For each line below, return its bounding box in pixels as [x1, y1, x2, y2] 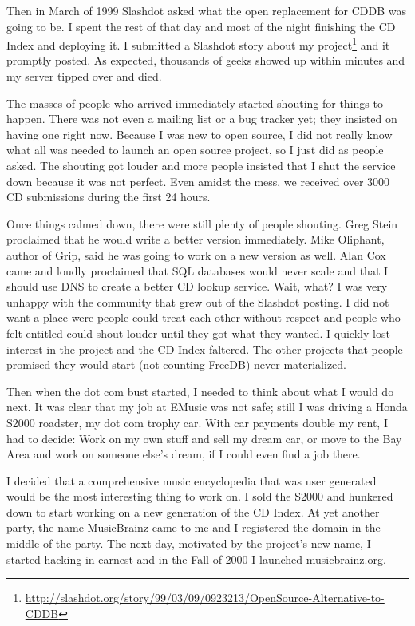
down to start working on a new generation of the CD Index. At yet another [6, 503, 380, 520]
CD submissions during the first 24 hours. [6, 188, 211, 205]
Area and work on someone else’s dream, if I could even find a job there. [6, 446, 361, 462]
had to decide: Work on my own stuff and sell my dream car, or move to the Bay [6, 430, 402, 446]
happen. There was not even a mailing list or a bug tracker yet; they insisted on [6, 110, 397, 127]
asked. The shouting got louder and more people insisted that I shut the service [6, 157, 396, 173]
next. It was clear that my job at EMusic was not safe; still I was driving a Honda [6, 398, 408, 415]
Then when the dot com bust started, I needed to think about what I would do [6, 382, 394, 399]
